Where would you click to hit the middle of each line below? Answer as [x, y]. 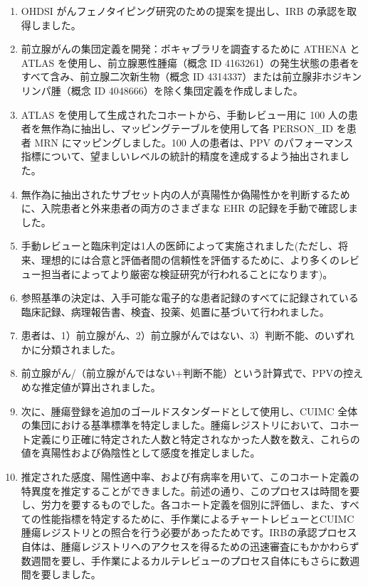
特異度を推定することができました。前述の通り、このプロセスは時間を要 [190, 490]
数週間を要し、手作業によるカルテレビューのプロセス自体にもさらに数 [185, 560]
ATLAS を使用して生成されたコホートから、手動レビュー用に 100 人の [184, 114]
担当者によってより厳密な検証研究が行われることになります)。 [187, 273]
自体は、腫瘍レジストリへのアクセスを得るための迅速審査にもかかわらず [190, 546]
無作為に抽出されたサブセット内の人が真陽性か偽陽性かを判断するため [185, 194]
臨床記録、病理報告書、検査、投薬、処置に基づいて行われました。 [175, 311]
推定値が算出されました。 [101, 387]
